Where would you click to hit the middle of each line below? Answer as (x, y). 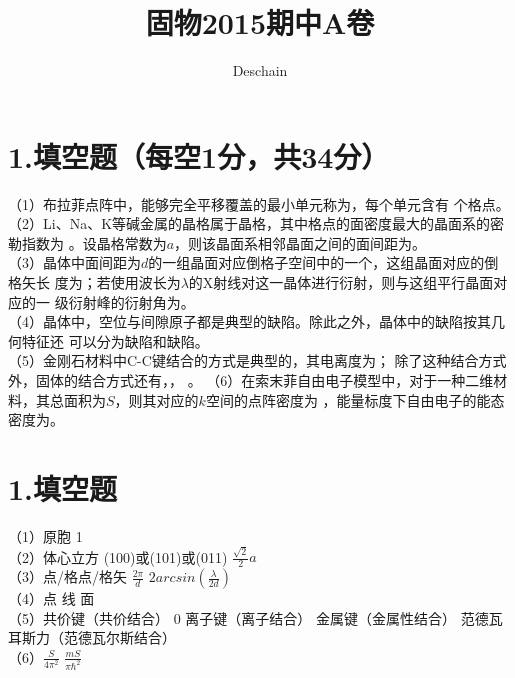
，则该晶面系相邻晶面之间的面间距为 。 (300, 242)
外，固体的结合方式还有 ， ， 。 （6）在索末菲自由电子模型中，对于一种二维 (251, 380)
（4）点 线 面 (51, 598)
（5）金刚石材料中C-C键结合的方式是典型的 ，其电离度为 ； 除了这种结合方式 (257, 360)
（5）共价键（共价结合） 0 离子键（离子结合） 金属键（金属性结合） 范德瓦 (255, 617)
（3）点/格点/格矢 (67, 576)
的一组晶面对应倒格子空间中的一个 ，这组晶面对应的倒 (323, 262)
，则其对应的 (156, 399)
